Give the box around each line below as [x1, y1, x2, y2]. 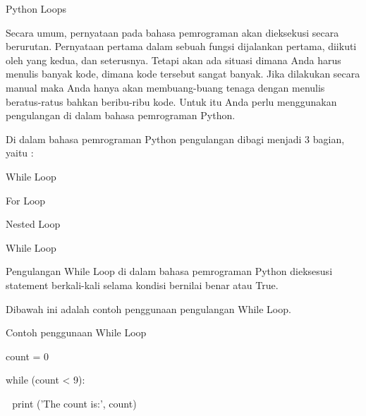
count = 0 [6, 348, 49, 363]
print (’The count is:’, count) [12, 396, 137, 410]
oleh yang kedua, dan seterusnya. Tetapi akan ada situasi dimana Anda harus [6, 52, 341, 67]
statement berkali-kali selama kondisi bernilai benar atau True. [6, 277, 279, 292]
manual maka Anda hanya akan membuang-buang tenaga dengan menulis [6, 80, 325, 94]
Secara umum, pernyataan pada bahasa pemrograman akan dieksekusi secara [6, 25, 339, 39]
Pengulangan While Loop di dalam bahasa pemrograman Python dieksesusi [6, 264, 333, 279]
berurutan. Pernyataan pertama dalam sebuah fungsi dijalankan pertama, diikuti [6, 39, 357, 54]
